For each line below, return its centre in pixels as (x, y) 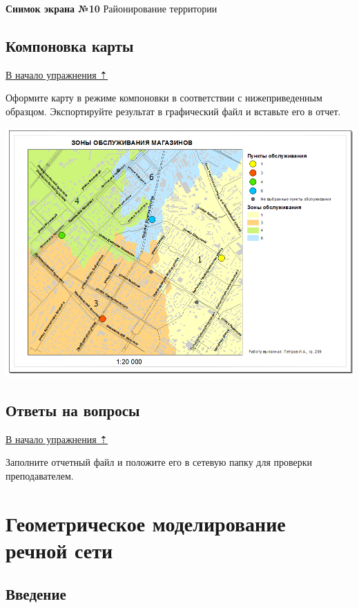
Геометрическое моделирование (146, 523)
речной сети (59, 550)
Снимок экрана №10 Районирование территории (111, 8)
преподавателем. (40, 475)
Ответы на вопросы (73, 410)
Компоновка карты (70, 45)
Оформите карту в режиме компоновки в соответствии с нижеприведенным (164, 98)
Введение (36, 594)
